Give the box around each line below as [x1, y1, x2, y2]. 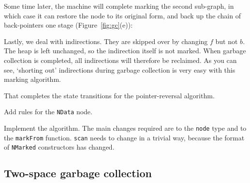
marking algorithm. [4, 74, 61, 84]
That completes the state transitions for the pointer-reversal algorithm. [4, 90, 215, 100]
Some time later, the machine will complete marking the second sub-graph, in [4, 1, 234, 11]
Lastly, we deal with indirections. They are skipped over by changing [4, 36, 208, 46]
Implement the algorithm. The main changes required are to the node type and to [4, 123, 247, 133]
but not [215, 36, 238, 46]
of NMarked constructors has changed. [4, 142, 115, 152]
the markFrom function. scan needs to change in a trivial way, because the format [4, 132, 245, 142]
